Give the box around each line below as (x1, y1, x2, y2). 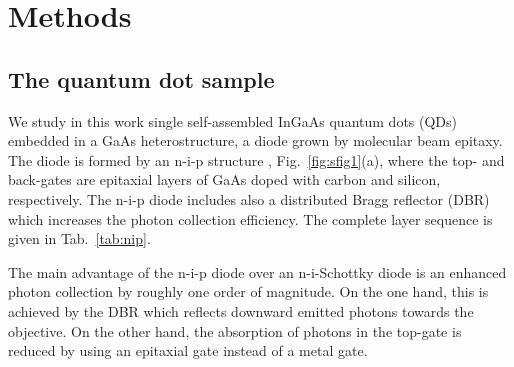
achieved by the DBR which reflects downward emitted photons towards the (8, 300, 474, 321)
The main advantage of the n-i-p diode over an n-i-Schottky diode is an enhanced (8, 261, 507, 282)
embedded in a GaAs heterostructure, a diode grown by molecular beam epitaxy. (8, 130, 503, 151)
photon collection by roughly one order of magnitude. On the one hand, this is (8, 281, 489, 302)
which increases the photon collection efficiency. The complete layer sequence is (8, 208, 493, 229)
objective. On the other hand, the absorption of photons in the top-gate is (8, 320, 462, 341)
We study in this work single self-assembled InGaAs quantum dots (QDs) (8, 110, 458, 131)
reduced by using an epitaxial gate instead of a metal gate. (8, 340, 368, 361)
